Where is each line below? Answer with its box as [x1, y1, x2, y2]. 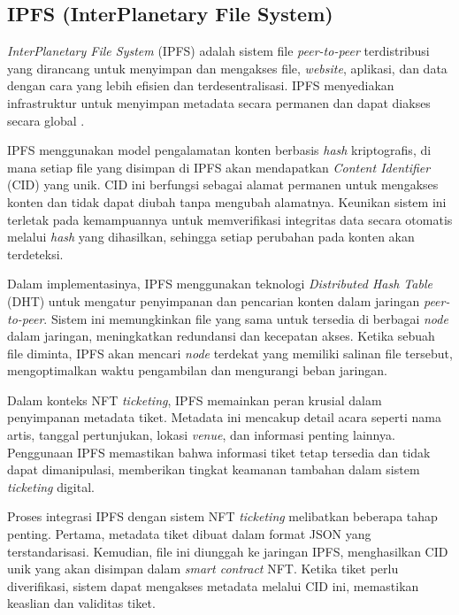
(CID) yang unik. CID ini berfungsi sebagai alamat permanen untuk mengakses [7, 175, 439, 194]
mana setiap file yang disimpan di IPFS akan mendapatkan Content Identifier [7, 158, 431, 176]
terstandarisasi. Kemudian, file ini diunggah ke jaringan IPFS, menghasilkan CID [7, 542, 448, 560]
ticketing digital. [7, 477, 95, 496]
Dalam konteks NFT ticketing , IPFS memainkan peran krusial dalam [7, 390, 382, 409]
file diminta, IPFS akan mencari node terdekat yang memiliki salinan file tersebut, [7, 343, 453, 362]
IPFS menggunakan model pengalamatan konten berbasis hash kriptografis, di [7, 141, 432, 159]
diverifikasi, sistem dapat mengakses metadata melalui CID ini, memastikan [7, 576, 419, 595]
